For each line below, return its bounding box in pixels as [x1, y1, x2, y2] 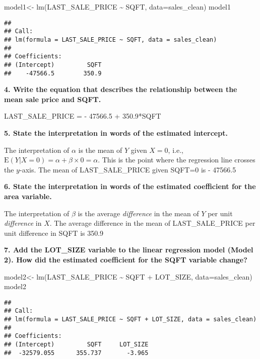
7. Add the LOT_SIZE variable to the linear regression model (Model [4, 244, 253, 255]
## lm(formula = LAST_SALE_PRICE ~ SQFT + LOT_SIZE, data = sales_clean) [4, 316, 257, 323]
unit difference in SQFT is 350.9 [4, 227, 104, 238]
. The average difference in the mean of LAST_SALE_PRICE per [49, 218, 255, 228]
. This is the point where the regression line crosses [98, 154, 255, 165]
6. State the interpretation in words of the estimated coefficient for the [4, 181, 256, 192]
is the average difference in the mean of [78, 208, 199, 218]
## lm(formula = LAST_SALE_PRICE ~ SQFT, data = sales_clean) [4, 36, 217, 43]
